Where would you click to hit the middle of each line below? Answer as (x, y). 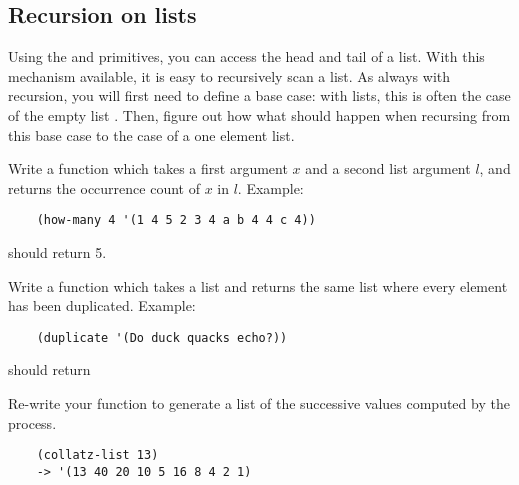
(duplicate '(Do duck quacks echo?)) (162, 337)
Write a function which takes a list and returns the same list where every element (258, 285)
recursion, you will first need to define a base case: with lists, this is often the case (259, 95)
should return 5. (57, 252)
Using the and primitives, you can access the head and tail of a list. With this (246, 56)
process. (32, 422)
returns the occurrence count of (104, 187)
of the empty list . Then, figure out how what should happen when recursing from (259, 114)
